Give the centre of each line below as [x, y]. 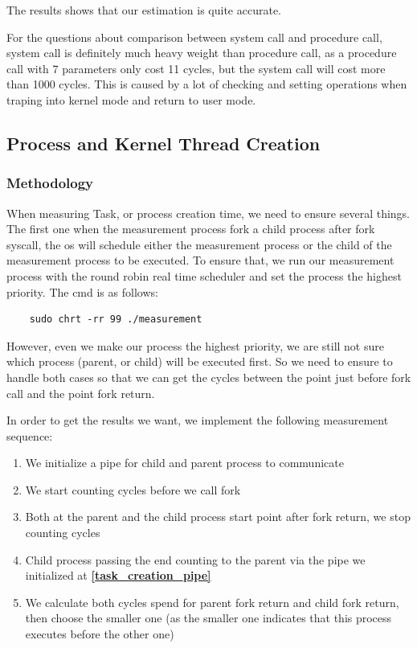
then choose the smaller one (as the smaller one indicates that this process [208, 618]
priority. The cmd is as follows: [82, 291]
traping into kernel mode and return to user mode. [131, 99]
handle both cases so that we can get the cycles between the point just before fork [209, 377]
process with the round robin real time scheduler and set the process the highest [204, 275]
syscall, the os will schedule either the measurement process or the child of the [199, 244]
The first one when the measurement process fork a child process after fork [191, 229]
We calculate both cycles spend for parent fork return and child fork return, [212, 602]
